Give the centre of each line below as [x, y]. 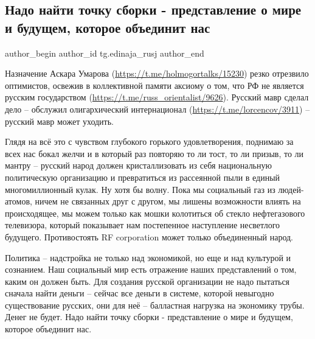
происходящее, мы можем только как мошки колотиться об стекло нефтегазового [155, 213]
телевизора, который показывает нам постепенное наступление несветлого [143, 225]
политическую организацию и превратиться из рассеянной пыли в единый [143, 177]
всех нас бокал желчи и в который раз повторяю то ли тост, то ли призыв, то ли [154, 153]
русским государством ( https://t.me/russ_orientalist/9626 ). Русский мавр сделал [157, 97]
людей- [291, 189]
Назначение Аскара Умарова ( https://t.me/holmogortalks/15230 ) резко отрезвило [157, 73]
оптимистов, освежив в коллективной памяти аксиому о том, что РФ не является [154, 85]
